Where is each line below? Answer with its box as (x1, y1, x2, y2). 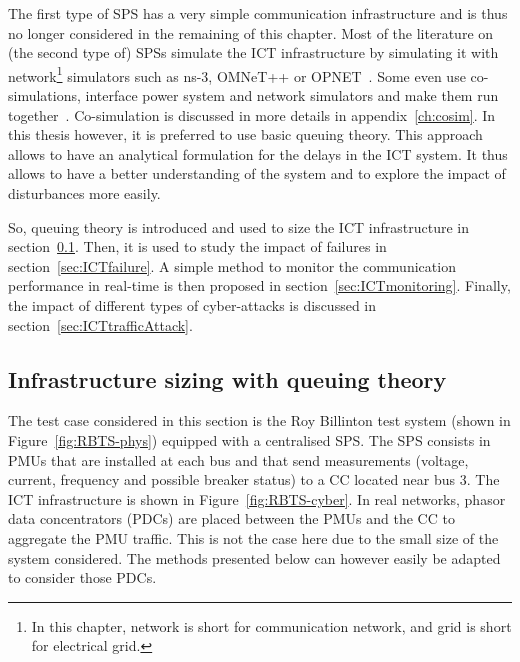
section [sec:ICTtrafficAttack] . (8, 314, 193, 335)
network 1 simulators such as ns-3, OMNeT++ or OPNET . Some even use (8, 62, 466, 86)
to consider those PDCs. (8, 567, 157, 588)
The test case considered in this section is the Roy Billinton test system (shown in (8, 410, 511, 431)
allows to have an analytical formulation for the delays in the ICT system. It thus (8, 143, 508, 164)
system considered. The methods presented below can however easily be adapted (8, 547, 501, 568)
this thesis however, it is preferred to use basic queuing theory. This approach (8, 124, 483, 145)
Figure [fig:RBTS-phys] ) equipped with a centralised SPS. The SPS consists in (8, 429, 491, 450)
